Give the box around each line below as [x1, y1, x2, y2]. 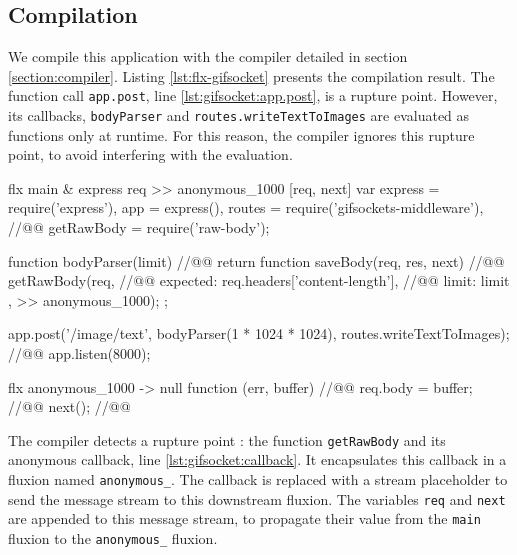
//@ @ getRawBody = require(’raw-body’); [8, 217, 270, 238]
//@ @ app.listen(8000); [8, 343, 151, 364]
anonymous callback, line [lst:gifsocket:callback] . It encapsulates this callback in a [8, 449, 507, 470]
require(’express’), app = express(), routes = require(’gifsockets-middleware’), [8, 197, 484, 218]
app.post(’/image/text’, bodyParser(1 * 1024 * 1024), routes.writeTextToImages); [8, 323, 510, 344]
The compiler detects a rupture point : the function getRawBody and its [8, 429, 446, 450]
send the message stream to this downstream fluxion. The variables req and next [8, 488, 506, 509]
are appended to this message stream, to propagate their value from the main [8, 508, 481, 529]
